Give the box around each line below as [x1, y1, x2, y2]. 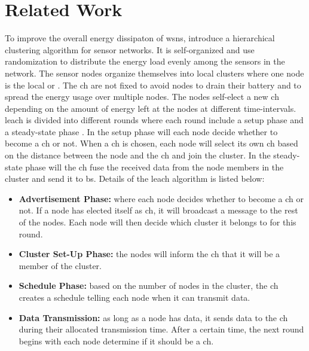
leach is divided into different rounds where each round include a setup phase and [5, 114, 304, 126]
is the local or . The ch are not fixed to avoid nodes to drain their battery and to [5, 78, 301, 91]
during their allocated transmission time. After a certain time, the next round [19, 323, 304, 335]
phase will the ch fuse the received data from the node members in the [25, 160, 284, 173]
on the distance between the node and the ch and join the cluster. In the [5, 149, 271, 161]
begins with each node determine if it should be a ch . [19, 334, 214, 347]
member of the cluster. [19, 259, 102, 271]
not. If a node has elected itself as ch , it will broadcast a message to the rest [19, 204, 298, 216]
